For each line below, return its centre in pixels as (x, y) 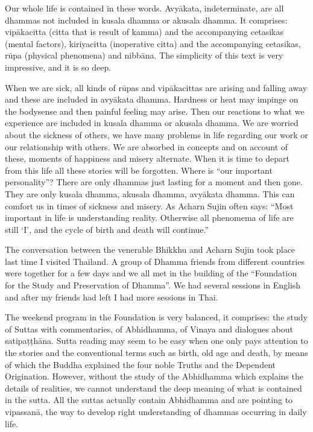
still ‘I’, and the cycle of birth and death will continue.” (107, 229)
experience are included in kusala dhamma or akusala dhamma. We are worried (152, 123)
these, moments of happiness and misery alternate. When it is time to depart (147, 158)
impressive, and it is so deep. (58, 67)
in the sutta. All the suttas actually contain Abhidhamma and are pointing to (149, 400)
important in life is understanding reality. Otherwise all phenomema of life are (149, 218)
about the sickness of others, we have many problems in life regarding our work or (156, 134)
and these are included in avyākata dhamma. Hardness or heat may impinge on (152, 99)
